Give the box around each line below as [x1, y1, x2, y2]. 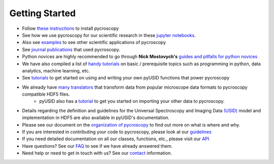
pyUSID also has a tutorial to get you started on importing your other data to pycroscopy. [39, 98, 225, 104]
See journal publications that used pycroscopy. [22, 46, 120, 53]
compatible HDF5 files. [22, 91, 70, 97]
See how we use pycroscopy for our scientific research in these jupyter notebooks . [22, 32, 196, 38]
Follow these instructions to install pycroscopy [22, 25, 119, 31]
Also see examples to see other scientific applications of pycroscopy [22, 39, 166, 46]
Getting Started [9, 8, 76, 19]
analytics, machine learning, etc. [22, 67, 90, 73]
